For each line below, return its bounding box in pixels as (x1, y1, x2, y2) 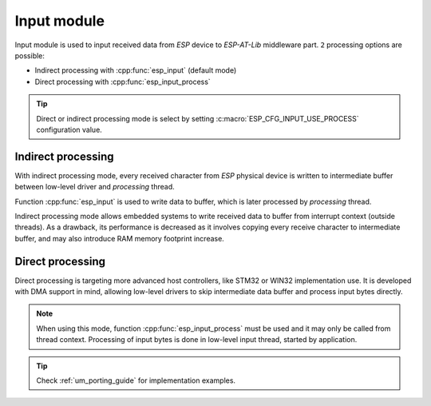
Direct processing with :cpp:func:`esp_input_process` (34, 77, 211, 86)
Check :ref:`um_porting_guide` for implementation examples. (36, 376, 235, 385)
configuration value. (36, 125, 103, 134)
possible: (14, 50, 45, 60)
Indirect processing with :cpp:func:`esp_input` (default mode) (34, 66, 237, 75)
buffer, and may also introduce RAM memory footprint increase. (14, 233, 225, 243)
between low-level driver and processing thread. (14, 182, 175, 192)
